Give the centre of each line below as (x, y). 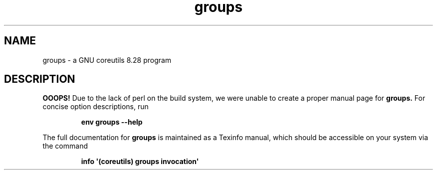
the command (65, 146)
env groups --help (112, 122)
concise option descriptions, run (96, 107)
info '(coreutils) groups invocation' (140, 162)
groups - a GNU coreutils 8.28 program (107, 60)
